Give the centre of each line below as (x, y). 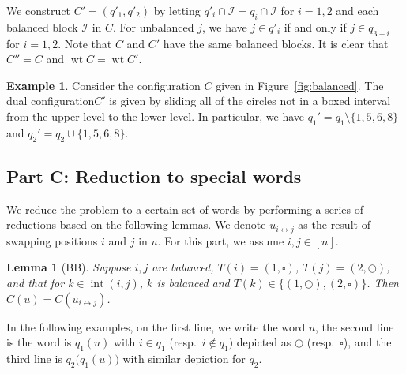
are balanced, (183, 267)
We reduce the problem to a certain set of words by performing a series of (185, 209)
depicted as (264, 342)
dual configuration (51, 101)
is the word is (39, 342)
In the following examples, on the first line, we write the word (156, 326)
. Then (383, 282)
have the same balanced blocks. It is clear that (276, 43)
